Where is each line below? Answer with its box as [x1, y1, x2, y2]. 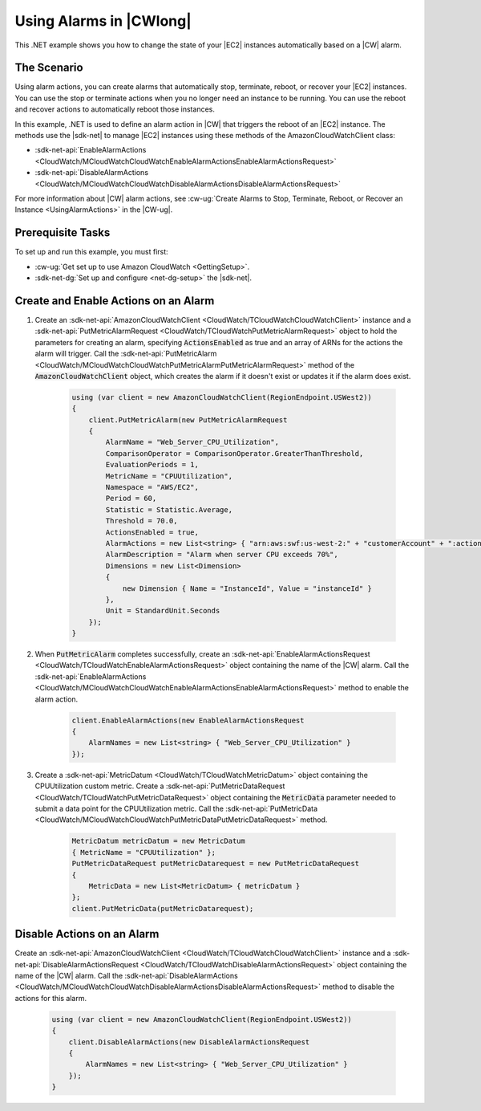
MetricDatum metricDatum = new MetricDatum [71, 836, 246, 846]
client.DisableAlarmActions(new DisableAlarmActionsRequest [68, 1037, 310, 1047]
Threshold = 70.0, [105, 516, 178, 526]
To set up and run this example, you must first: [14, 247, 168, 257]
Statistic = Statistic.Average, [105, 505, 232, 514]
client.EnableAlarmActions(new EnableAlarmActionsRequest [71, 715, 305, 725]
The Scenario [14, 61, 83, 75]
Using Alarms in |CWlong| [14, 12, 192, 30]
